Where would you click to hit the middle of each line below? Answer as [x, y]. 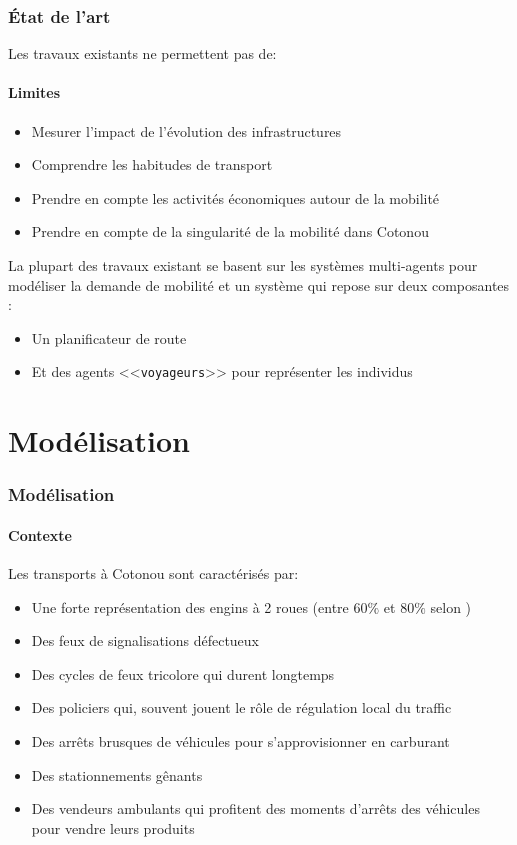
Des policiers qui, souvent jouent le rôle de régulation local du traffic [241, 707]
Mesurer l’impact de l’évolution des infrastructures [186, 130]
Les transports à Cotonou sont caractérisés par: [153, 573]
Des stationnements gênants [117, 774]
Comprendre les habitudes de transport [152, 164]
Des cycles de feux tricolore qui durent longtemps [183, 673]
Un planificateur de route [109, 337]
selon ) [451, 606]
